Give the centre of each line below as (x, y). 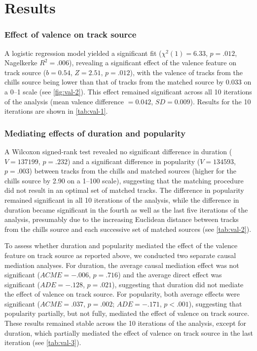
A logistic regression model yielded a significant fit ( (83, 53)
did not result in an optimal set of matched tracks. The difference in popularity (124, 190)
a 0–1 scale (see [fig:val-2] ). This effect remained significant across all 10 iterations (128, 91)
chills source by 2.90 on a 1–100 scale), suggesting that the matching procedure (124, 180)
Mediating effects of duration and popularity (95, 133)
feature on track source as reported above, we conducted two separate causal (120, 255)
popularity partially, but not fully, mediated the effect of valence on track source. (127, 313)
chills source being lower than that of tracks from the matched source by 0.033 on (128, 82)
